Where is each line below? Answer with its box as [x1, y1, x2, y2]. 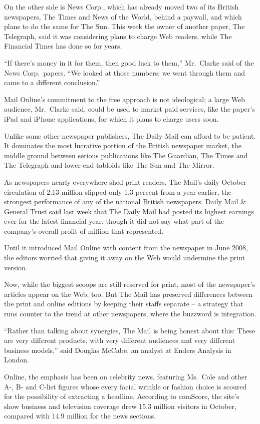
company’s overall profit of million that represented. [4, 225, 164, 236]
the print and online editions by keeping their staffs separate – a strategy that [4, 298, 243, 309]
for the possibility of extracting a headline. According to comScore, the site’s [4, 391, 239, 401]
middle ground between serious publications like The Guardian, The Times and [4, 150, 248, 160]
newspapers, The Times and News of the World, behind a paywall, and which [4, 11, 242, 22]
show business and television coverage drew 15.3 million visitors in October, [4, 400, 236, 411]
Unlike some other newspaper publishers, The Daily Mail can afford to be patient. [4, 130, 256, 141]
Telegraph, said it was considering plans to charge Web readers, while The [4, 31, 232, 41]
